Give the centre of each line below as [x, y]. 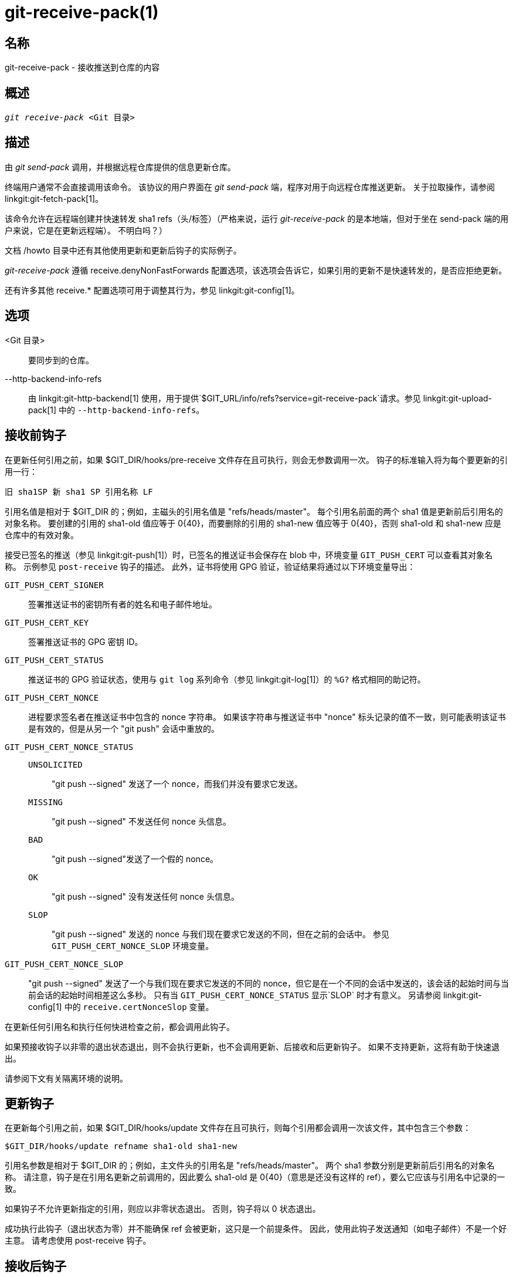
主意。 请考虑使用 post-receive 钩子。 [78, 1241]
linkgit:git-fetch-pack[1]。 [54, 198]
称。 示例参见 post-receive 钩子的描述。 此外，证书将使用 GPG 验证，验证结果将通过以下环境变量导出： [210, 566]
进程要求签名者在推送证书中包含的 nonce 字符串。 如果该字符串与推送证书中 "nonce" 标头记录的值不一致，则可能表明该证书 [267, 717]
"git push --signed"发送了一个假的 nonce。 [135, 859]
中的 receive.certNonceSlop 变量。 [139, 1006]
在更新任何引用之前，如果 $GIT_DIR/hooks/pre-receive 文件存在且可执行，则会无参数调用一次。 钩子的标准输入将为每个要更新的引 [256, 460]
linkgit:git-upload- [458, 398]
